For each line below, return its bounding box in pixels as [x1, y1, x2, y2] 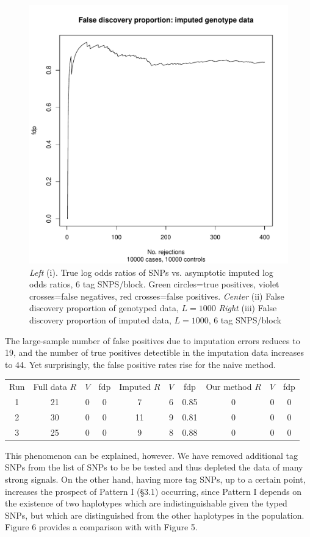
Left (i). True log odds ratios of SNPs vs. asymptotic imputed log [29, 265, 273, 278]
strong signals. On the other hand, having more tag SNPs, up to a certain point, [5, 472, 306, 485]
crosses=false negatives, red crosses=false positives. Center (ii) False [29, 289, 284, 302]
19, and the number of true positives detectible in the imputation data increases [5, 346, 305, 359]
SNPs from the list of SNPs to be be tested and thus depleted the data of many [5, 461, 303, 474]
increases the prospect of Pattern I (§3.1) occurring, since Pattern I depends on [5, 485, 302, 497]
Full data [33, 380, 67, 393]
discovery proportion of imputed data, [29, 313, 171, 326]
